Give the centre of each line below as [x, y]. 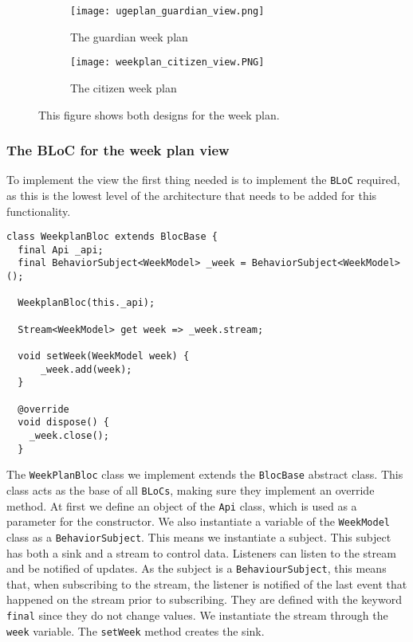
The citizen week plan [124, 87]
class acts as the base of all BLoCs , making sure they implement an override [191, 489]
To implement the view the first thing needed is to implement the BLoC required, [203, 180]
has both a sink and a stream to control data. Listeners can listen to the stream [201, 552]
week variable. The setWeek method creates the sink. [136, 630]
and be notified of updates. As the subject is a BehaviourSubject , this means [197, 568]
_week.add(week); [86, 369]
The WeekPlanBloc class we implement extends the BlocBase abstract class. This [205, 474]
